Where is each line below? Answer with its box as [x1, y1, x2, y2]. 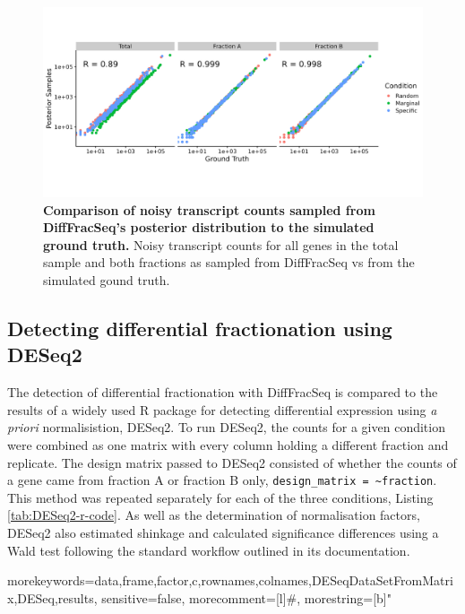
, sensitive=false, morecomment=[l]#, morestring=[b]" [93, 588, 392, 607]
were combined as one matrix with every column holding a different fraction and [7, 435, 449, 454]
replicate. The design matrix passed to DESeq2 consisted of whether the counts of [7, 453, 457, 471]
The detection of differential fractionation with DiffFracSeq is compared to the [7, 383, 438, 402]
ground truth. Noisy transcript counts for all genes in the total [43, 235, 399, 254]
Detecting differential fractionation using [7, 314, 392, 342]
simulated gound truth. [43, 270, 170, 289]
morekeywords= [7, 571, 95, 590]
